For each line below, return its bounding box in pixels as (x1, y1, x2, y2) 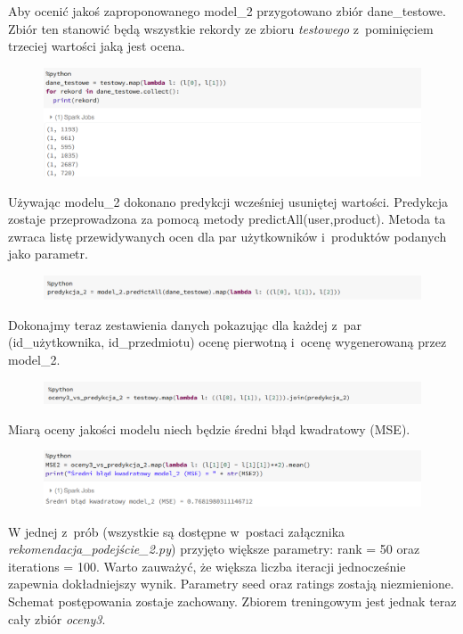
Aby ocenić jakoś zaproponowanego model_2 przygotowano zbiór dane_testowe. (8, 2, 446, 20)
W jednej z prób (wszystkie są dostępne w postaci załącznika (8, 522, 345, 540)
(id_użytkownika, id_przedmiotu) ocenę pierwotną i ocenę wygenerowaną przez (8, 333, 447, 351)
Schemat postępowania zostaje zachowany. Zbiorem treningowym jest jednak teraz (8, 591, 457, 610)
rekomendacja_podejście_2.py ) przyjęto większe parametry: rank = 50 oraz (8, 539, 420, 558)
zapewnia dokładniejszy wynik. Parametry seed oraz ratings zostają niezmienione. (8, 574, 454, 593)
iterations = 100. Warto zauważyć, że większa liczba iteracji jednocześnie (8, 556, 406, 575)
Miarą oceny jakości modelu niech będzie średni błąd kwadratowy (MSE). (8, 419, 410, 438)
